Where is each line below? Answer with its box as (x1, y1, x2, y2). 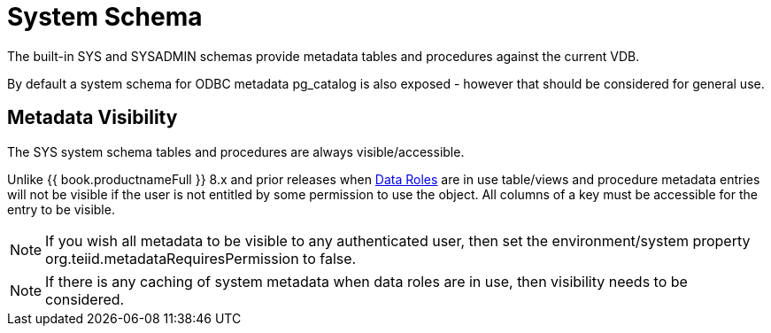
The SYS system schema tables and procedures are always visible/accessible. (7, 143, 465, 159)
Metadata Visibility (7, 106, 178, 129)
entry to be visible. (7, 201, 115, 217)
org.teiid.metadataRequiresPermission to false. (45, 249, 357, 267)
